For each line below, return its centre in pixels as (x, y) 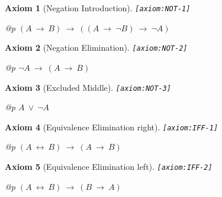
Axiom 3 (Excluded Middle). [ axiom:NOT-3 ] (88, 87)
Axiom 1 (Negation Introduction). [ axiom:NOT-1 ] (98, 8)
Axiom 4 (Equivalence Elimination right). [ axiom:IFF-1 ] (112, 127)
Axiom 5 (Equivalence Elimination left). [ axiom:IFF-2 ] (109, 166)
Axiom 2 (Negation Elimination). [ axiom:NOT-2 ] (96, 47)
